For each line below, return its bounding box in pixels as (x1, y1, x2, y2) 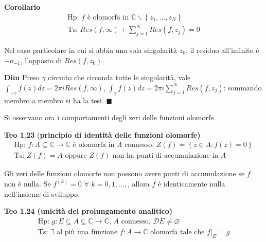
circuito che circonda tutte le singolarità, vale (48, 72, 191, 83)
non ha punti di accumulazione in (112, 152, 219, 160)
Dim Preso (4, 72, 40, 83)
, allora (127, 178, 150, 189)
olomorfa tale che (150, 228, 205, 236)
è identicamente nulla (157, 178, 225, 189)
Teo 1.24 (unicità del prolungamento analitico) (4, 206, 172, 216)
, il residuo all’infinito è (185, 44, 259, 55)
